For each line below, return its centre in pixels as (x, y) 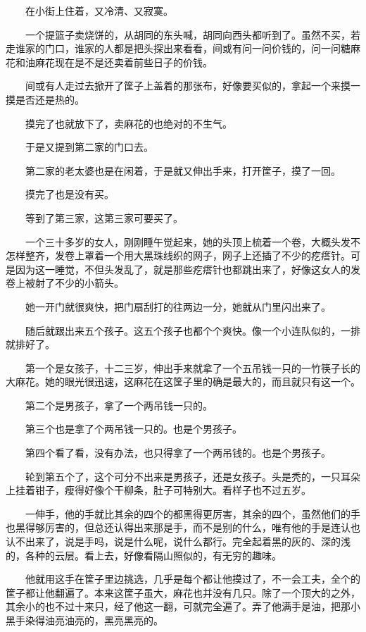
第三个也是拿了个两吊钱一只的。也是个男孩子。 (133, 429)
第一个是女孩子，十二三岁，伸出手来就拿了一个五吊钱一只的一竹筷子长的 (193, 367)
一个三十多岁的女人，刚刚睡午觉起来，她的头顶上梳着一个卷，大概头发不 (193, 241)
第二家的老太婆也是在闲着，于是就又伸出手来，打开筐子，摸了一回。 (183, 170)
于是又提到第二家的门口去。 (89, 147)
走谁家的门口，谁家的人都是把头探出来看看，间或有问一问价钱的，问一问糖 (178, 48)
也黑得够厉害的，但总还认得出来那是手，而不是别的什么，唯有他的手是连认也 (183, 527)
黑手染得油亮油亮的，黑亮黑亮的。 (84, 620)
